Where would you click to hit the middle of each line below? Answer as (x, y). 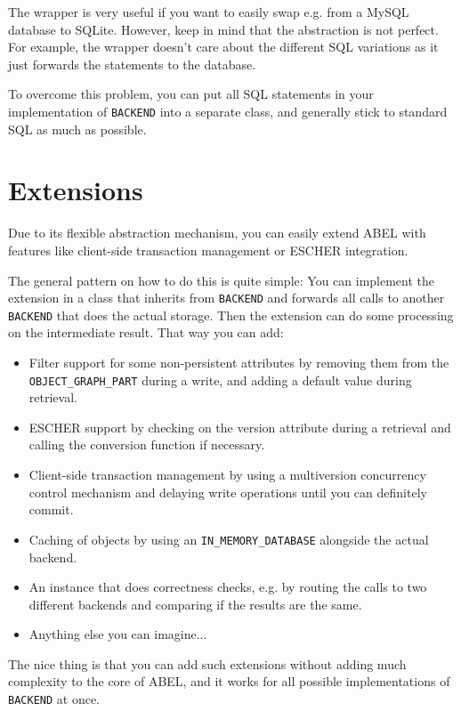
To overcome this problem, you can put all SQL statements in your (191, 94)
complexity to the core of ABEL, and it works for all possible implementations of (229, 681)
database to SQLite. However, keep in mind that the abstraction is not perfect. (223, 29)
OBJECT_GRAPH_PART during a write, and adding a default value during (220, 380)
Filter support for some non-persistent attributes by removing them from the (239, 363)
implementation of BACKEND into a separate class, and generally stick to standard (228, 111)
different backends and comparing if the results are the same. (195, 604)
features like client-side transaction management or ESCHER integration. (208, 250)
